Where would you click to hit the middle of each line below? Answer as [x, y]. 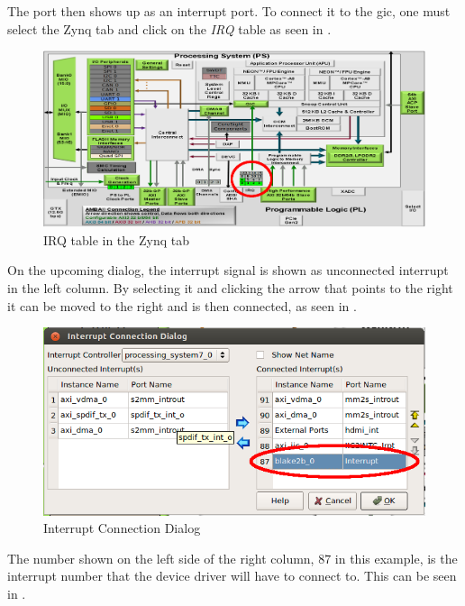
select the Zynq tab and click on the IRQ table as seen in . [169, 28]
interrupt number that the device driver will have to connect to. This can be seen [232, 576]
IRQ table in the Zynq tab [116, 239]
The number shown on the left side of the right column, [161, 558]
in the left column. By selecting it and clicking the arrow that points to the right [230, 288]
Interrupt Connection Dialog [122, 528]
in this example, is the [396, 558]
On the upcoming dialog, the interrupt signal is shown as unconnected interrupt [228, 270]
